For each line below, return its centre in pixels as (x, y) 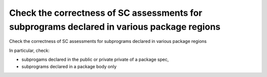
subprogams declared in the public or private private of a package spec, (95, 60)
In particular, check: (29, 50)
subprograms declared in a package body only (69, 66)
